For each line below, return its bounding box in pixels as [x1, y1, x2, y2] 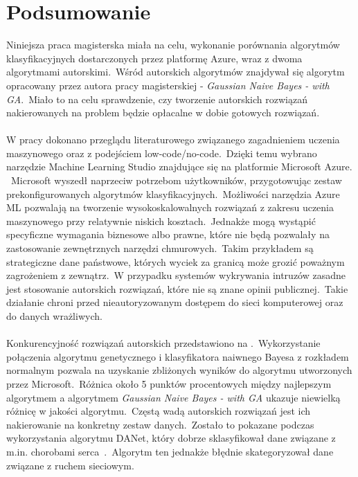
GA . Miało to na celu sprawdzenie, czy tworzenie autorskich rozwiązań [6, 91, 307, 106]
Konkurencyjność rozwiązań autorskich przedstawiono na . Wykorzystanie [6, 336, 321, 350]
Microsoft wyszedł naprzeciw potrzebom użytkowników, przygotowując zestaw [10, 173, 342, 188]
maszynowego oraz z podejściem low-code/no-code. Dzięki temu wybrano [6, 145, 317, 160]
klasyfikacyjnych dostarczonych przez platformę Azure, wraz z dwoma [6, 51, 303, 65]
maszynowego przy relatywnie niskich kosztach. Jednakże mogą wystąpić [6, 213, 316, 228]
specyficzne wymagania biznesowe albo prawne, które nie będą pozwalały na [6, 227, 330, 242]
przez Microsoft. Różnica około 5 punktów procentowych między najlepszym [6, 376, 332, 390]
